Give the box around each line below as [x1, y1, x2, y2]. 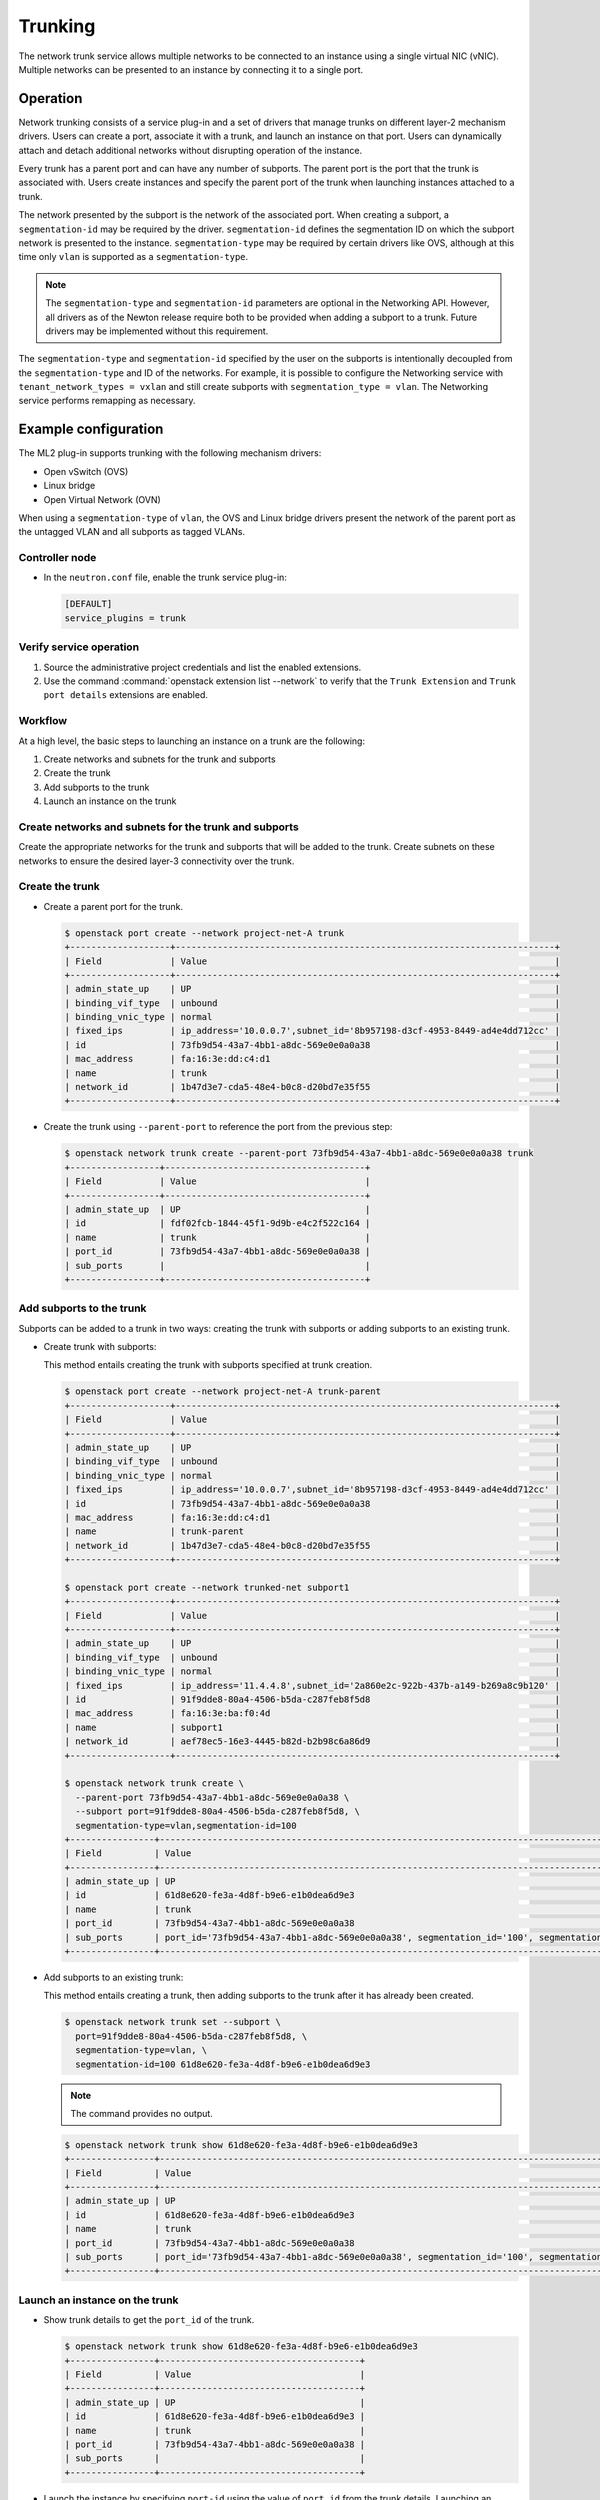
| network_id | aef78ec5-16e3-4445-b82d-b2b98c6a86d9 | [64, 1736, 560, 1747]
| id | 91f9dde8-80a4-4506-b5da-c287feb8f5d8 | [64, 1694, 560, 1705]
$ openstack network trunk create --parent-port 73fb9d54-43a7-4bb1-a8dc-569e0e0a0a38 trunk [64, 1148, 534, 1159]
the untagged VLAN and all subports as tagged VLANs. [18, 526, 246, 538]
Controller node [18, 551, 97, 565]
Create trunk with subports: [43, 1341, 157, 1353]
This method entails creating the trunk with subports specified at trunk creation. [43, 1359, 373, 1371]
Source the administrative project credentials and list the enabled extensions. [43, 661, 362, 673]
